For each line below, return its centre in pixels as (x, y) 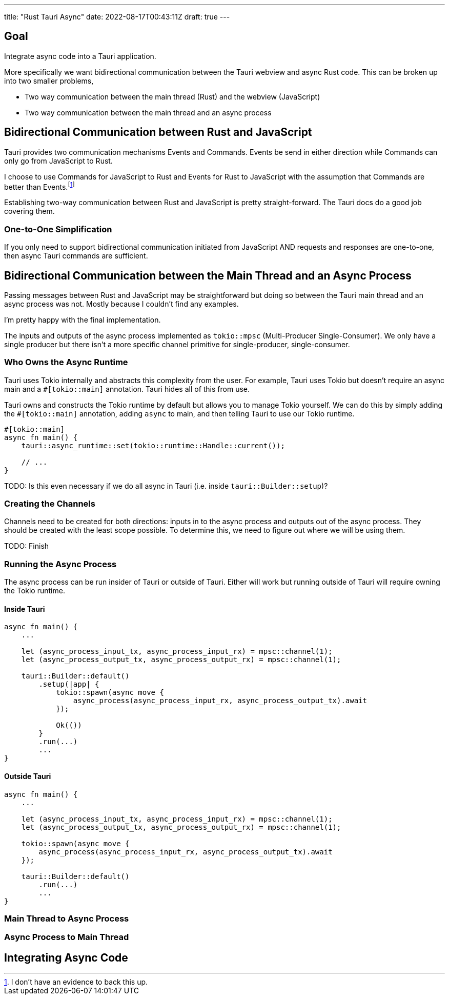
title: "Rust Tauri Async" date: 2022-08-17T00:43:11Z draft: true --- (117, 17)
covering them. (29, 211)
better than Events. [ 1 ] (39, 186)
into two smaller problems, (49, 81)
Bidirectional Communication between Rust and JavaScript (158, 132)
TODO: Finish (27, 546)
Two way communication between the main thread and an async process (148, 112)
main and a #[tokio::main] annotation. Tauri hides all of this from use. (127, 389)
